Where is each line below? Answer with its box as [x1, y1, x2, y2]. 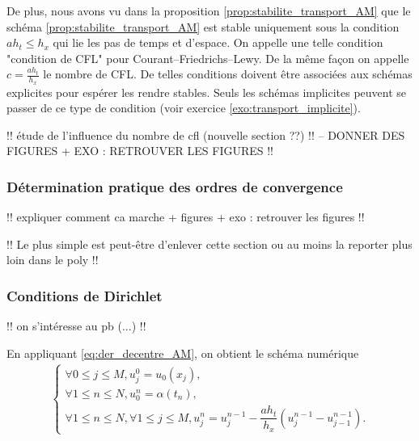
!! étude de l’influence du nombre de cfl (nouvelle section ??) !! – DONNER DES [6, 126, 405, 143]
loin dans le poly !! [6, 251, 99, 268]
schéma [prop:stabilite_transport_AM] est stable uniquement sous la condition [6, 18, 400, 35]
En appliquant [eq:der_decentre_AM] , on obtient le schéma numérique [6, 344, 359, 361]
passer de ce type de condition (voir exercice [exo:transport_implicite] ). [6, 99, 361, 116]
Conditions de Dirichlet [6, 285, 163, 305]
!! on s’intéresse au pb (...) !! [6, 317, 146, 334]
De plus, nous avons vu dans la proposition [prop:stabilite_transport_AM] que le [6, 2, 411, 19]
